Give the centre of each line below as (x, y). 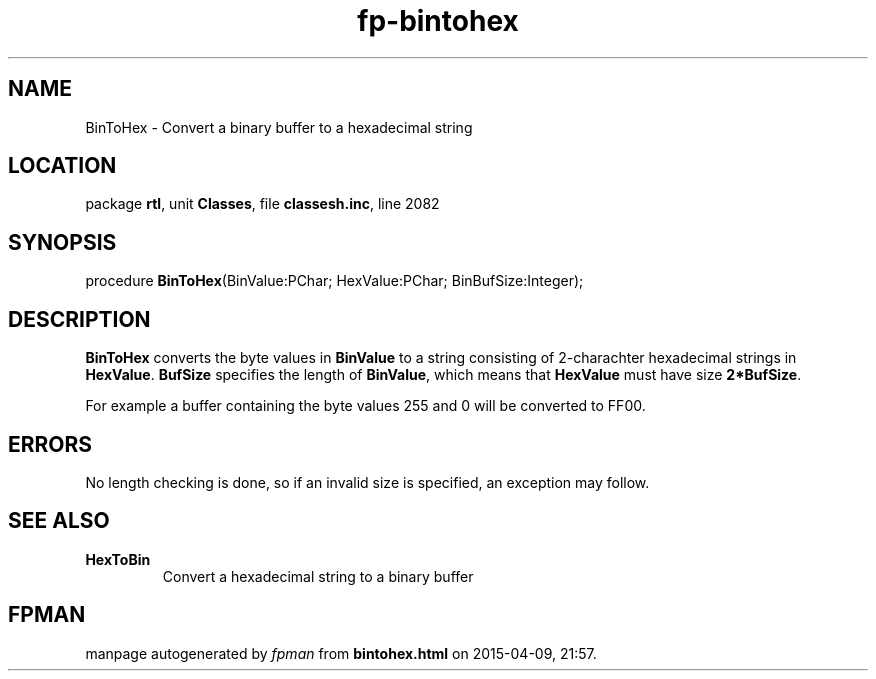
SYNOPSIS (62, 242)
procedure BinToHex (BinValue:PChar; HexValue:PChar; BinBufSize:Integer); (334, 281)
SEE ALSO (59, 521)
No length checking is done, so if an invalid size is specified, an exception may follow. (367, 482)
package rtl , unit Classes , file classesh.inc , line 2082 (262, 204)
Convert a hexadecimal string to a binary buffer (318, 576)
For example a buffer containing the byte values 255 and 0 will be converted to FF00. (365, 406)
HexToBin (118, 559)
